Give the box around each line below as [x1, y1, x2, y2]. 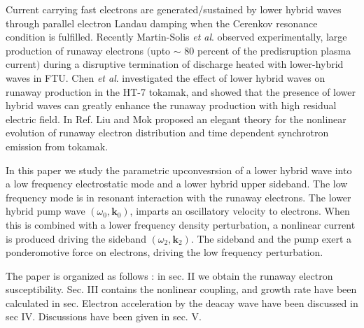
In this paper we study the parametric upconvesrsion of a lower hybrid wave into [6, 162, 352, 177]
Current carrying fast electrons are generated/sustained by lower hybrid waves [6, 2, 342, 16]
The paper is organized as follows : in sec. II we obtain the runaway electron [6, 268, 333, 283]
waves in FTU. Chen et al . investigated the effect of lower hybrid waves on [6, 70, 325, 85]
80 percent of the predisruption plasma [184, 43, 351, 57]
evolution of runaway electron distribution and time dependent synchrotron [6, 125, 329, 140]
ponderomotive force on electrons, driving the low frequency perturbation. [6, 245, 323, 259]
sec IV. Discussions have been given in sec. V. [6, 309, 202, 324]
